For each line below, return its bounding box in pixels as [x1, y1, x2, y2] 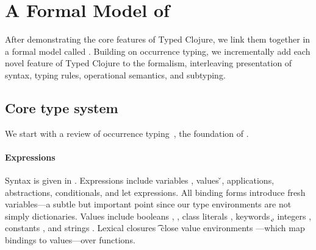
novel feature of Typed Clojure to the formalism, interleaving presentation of [5, 57, 292, 69]
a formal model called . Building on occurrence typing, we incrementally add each [5, 44, 311, 57]
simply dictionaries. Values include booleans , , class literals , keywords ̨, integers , [5, 209, 312, 222]
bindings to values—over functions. [5, 234, 135, 246]
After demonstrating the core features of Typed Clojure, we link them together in [5, 33, 311, 46]
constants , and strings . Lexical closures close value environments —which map [5, 221, 305, 234]
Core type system [5, 98, 118, 117]
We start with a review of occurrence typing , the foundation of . [5, 127, 249, 139]
